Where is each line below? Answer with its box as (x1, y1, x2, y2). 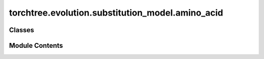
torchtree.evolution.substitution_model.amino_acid (9, 7, 223, 18)
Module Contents (9, 41, 63, 50)
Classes (9, 26, 34, 34)
